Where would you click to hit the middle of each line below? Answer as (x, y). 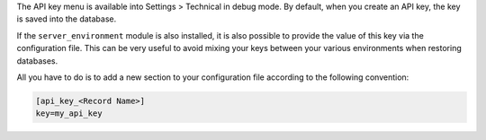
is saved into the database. (67, 19)
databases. (37, 61)
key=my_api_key (69, 114)
